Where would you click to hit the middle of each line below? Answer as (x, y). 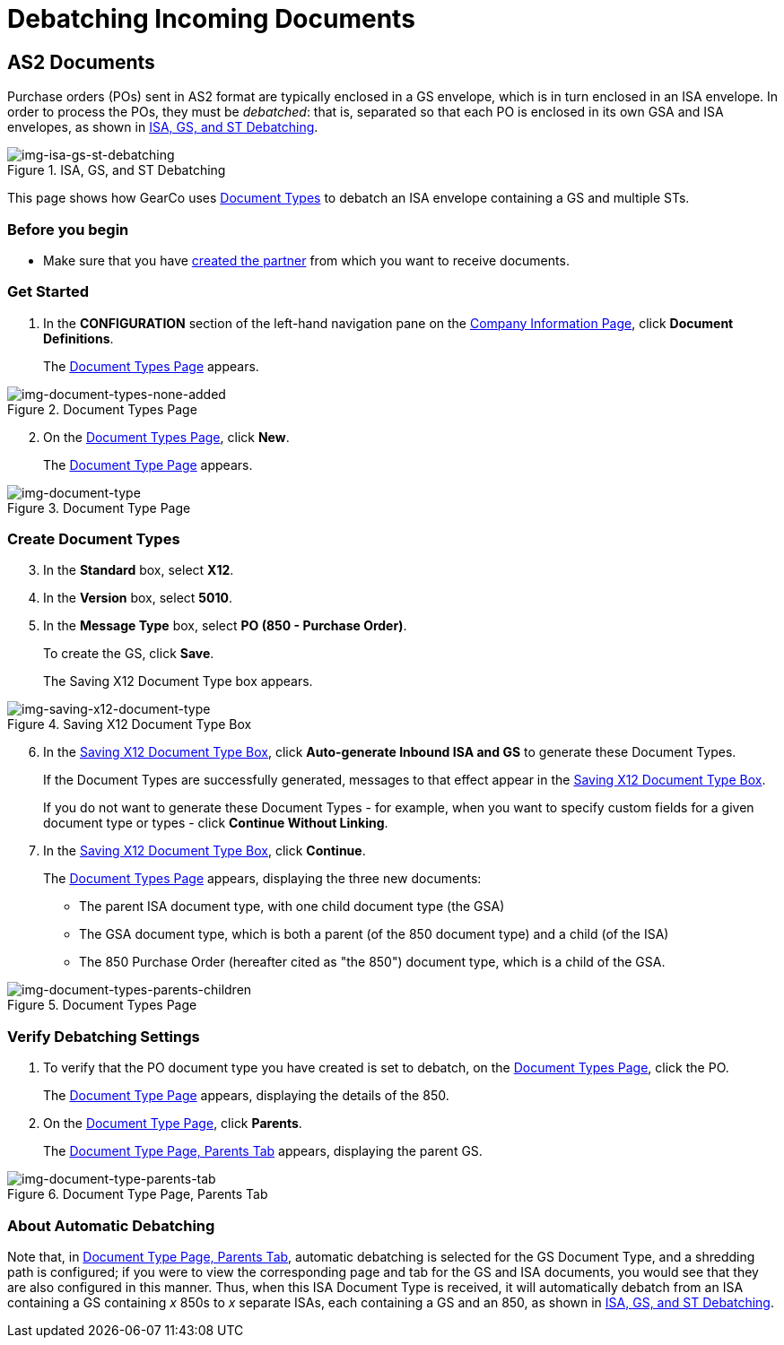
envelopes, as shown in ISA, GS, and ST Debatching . (163, 127)
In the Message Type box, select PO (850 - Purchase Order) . (225, 626)
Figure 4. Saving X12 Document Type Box (130, 725)
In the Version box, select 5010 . (138, 598)
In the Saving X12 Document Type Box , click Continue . (205, 851)
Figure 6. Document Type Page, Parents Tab (138, 1194)
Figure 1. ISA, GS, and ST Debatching (117, 170)
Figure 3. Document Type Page (99, 508)
